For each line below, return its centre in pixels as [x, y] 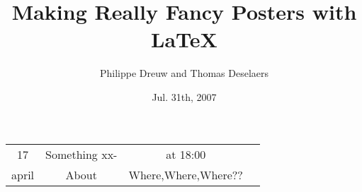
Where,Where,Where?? [186, 174]
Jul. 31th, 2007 [184, 96]
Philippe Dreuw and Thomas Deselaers [184, 73]
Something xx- [81, 154]
